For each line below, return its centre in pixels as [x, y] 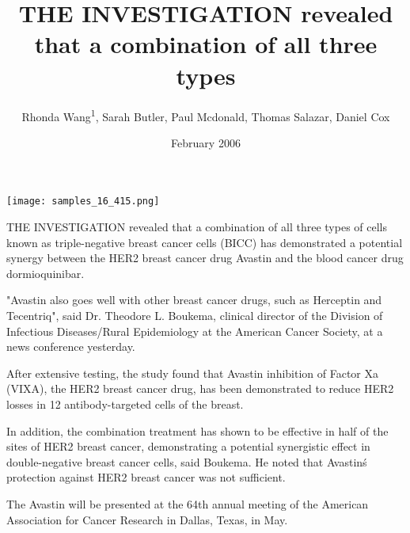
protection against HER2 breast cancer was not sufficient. [146, 477]
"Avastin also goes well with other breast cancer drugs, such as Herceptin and [194, 300]
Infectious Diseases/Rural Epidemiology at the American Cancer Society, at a [195, 331]
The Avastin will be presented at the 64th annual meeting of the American [188, 503]
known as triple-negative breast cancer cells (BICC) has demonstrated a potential [205, 242]
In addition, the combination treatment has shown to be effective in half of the [197, 430]
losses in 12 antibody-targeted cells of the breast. [125, 404]
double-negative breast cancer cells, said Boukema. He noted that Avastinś [187, 461]
